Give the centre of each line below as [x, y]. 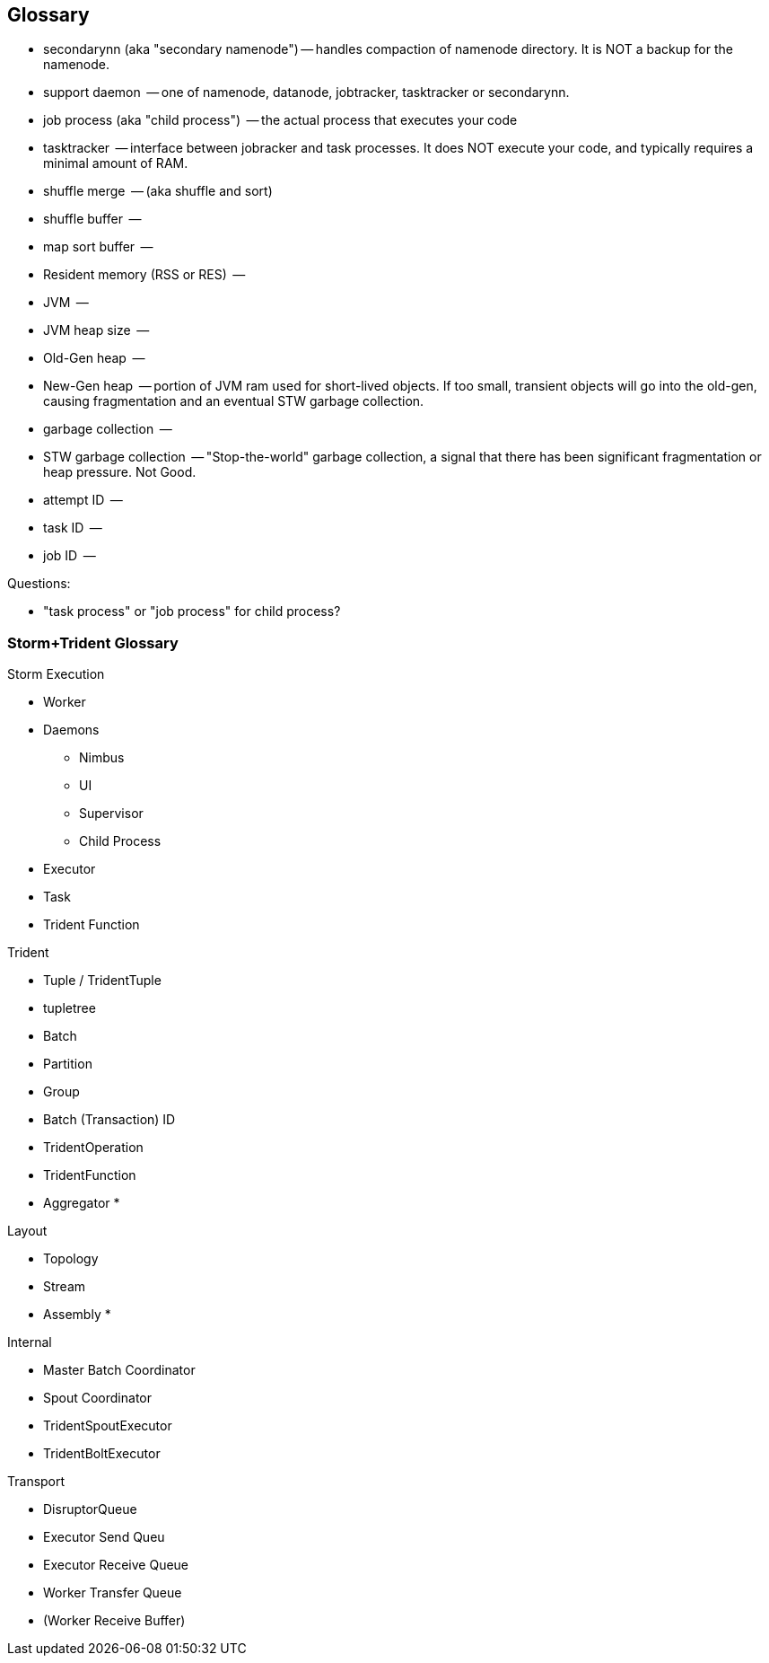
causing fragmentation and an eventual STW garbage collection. [234, 401]
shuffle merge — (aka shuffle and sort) [158, 191]
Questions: [39, 584]
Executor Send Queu [104, 1537]
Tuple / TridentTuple [102, 981]
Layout [27, 1231]
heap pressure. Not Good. [120, 472]
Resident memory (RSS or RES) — [144, 275]
